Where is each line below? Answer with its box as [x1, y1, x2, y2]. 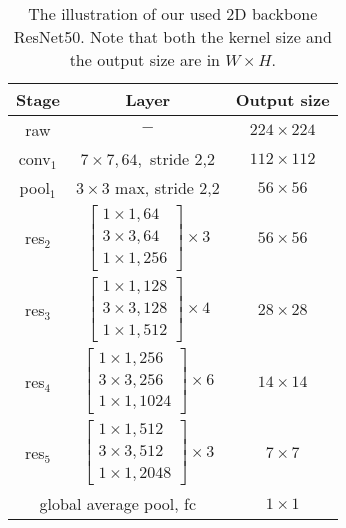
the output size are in [69, 48, 220, 71]
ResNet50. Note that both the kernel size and [13, 25, 332, 48]
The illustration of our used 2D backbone [28, 2, 318, 25]
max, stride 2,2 [115, 176, 220, 199]
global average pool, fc [39, 491, 197, 515]
